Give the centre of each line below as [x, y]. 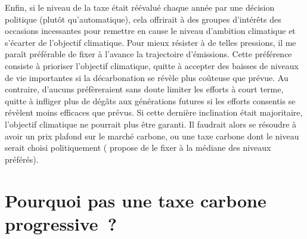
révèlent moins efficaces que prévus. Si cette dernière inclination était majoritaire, [154, 112]
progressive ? [61, 223]
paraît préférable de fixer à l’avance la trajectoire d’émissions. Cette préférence [148, 54]
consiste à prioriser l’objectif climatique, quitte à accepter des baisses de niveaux [152, 65]
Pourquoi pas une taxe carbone [136, 200]
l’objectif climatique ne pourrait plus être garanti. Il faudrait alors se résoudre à [151, 124]
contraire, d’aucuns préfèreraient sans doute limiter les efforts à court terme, [144, 89]
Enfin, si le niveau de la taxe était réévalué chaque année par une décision [140, 7]
